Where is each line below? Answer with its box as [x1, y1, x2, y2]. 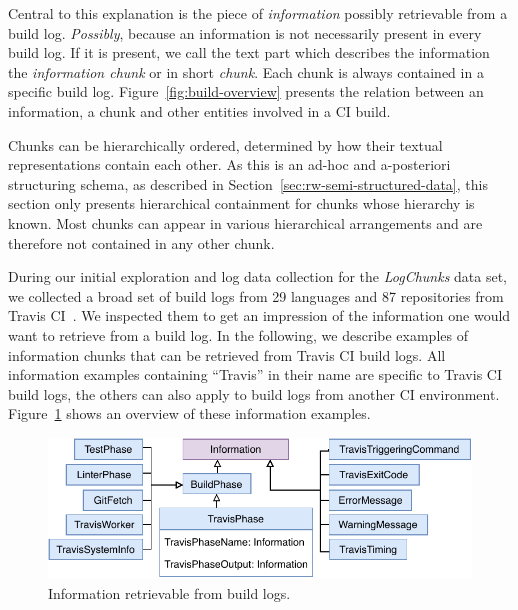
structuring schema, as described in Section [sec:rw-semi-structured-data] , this [8, 173, 488, 194]
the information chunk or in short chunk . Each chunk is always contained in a [8, 61, 484, 82]
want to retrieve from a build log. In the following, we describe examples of [8, 324, 468, 345]
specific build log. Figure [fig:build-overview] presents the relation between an [8, 81, 484, 102]
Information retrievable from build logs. [48, 582, 291, 603]
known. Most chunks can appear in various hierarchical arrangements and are [8, 212, 483, 233]
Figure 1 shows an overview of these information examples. [8, 403, 371, 424]
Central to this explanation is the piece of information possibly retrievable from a [8, 3, 508, 23]
